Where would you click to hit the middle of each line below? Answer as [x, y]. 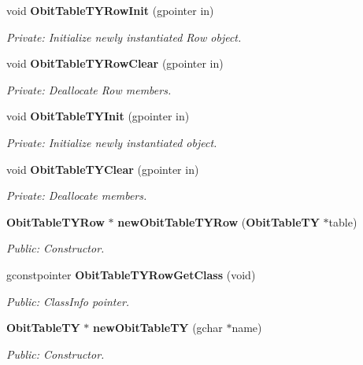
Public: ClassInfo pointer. [68, 301]
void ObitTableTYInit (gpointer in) [98, 116]
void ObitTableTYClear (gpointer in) [103, 169]
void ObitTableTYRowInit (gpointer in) [110, 10]
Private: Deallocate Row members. [89, 89]
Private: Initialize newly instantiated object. [112, 142]
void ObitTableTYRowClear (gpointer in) [115, 63]
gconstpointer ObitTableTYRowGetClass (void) [131, 274]
